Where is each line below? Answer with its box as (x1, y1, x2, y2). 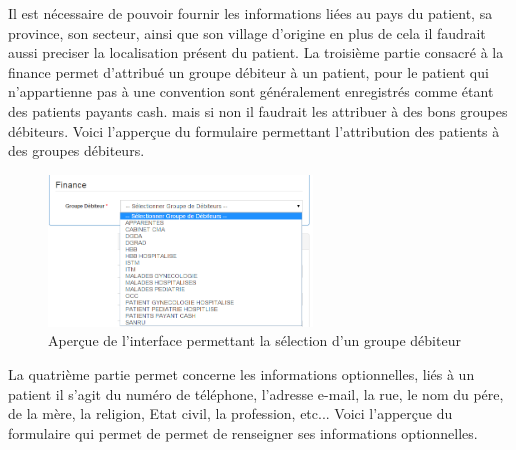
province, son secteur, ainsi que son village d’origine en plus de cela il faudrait (8, 22, 486, 43)
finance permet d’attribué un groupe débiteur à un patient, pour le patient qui (8, 61, 489, 82)
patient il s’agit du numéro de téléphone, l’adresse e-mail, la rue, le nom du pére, (8, 383, 504, 404)
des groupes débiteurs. (8, 140, 145, 161)
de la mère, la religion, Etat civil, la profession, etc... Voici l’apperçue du (8, 403, 453, 424)
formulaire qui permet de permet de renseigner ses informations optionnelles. (8, 422, 478, 443)
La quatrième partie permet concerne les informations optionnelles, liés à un (8, 363, 475, 384)
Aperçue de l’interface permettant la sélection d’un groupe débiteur (48, 330, 461, 351)
